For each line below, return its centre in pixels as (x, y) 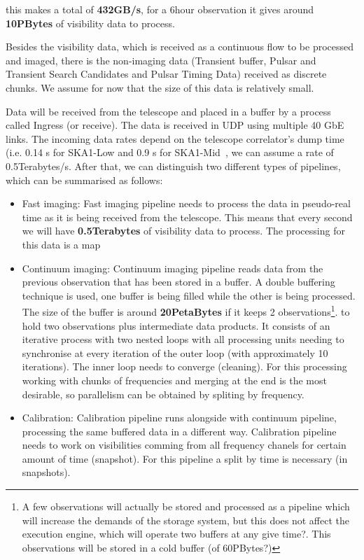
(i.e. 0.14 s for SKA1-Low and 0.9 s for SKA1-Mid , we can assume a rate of (170, 152)
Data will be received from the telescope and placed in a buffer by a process (168, 111)
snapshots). (46, 472)
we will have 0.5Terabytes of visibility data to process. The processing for (183, 231)
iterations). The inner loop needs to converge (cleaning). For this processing (184, 366)
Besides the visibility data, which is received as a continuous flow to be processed (180, 47)
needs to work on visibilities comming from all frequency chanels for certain (184, 445)
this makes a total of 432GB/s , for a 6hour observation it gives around (160, 9)
